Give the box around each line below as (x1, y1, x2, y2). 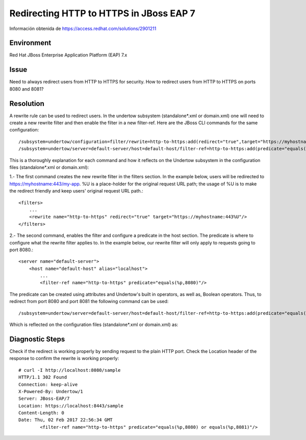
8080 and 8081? (9, 86, 44, 92)
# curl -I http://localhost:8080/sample (18, 367, 121, 373)
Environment (9, 39, 52, 47)
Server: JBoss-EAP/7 (18, 396, 70, 402)
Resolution (9, 99, 44, 108)
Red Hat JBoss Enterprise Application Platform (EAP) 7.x (9, 52, 127, 58)
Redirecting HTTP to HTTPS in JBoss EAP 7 (9, 8, 196, 19)
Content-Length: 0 (18, 410, 65, 416)
